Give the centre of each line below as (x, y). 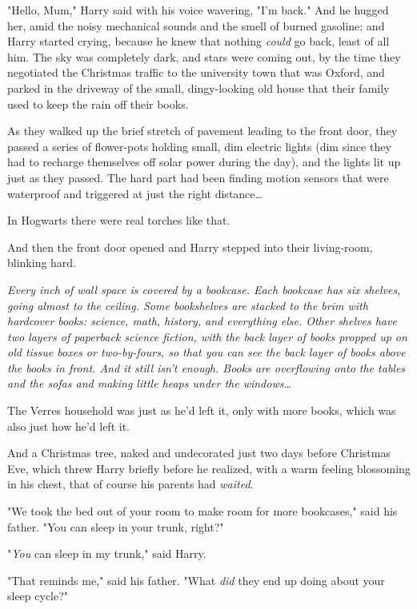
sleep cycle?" (38, 596)
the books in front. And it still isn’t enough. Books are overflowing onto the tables (206, 367)
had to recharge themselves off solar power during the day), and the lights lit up (204, 162)
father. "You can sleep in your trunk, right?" (116, 526)
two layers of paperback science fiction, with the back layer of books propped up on (207, 336)
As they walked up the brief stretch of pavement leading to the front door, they (202, 131)
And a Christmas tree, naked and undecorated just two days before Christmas (199, 453)
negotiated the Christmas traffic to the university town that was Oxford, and (196, 72)
